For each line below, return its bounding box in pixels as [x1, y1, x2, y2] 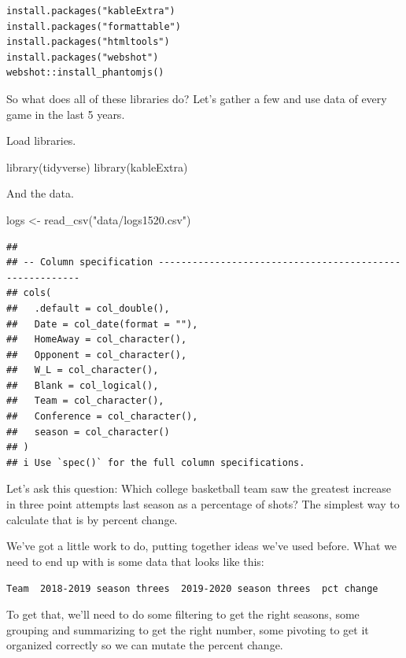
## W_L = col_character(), [6, 364, 159, 376]
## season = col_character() [6, 426, 170, 438]
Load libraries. [6, 132, 76, 149]
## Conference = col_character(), [6, 411, 198, 423]
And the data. [6, 185, 74, 201]
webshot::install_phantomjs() [6, 67, 164, 79]
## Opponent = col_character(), [6, 349, 187, 360]
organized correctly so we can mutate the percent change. [6, 637, 283, 653]
